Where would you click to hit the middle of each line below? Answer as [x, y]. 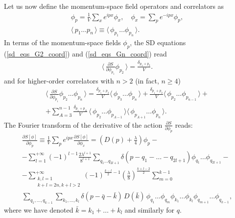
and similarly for [150, 209]
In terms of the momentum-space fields [62, 42]
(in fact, [147, 81]
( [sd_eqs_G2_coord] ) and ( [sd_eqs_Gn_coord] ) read [85, 54]
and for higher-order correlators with [59, 81]
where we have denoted [39, 209]
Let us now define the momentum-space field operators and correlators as [114, 6]
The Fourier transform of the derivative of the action [83, 124]
